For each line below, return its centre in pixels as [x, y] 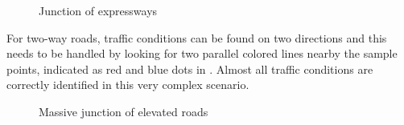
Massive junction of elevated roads [124, 111]
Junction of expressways [98, 10]
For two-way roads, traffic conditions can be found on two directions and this [197, 37]
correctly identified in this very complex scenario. [128, 85]
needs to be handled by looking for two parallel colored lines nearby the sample [202, 53]
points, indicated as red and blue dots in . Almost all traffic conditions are [190, 69]
